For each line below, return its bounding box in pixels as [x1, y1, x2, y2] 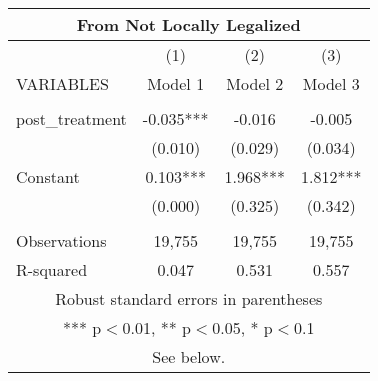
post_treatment [16, 107, 127, 130]
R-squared [16, 258, 88, 281]
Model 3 [302, 72, 360, 95]
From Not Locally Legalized [76, 13, 301, 36]
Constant [16, 165, 80, 188]
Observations [16, 229, 107, 252]
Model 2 [226, 72, 284, 95]
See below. [152, 345, 226, 368]
